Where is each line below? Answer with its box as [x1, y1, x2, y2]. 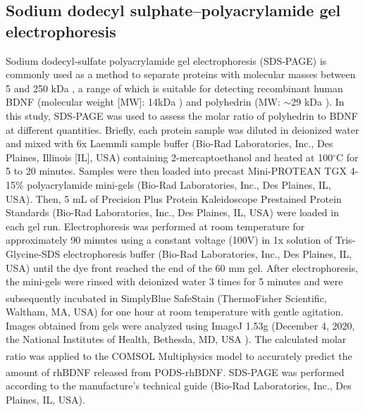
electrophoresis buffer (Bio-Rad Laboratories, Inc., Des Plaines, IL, [63, 246, 352, 261]
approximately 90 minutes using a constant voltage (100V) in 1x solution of [6, 232, 333, 247]
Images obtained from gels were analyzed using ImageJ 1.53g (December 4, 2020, [6, 318, 355, 332]
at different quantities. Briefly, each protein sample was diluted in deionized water [6, 122, 359, 137]
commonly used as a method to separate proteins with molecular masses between [6, 67, 356, 82]
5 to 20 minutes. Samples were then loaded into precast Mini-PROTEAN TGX [6, 163, 347, 178]
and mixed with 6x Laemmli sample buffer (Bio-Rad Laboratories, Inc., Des [6, 136, 333, 151]
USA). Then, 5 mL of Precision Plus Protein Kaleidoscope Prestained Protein [6, 191, 342, 206]
